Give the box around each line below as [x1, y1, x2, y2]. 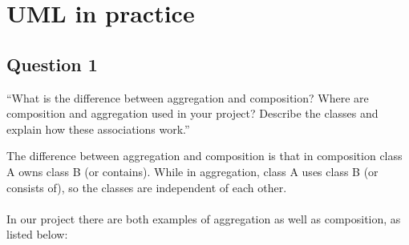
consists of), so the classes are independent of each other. [6, 179, 287, 195]
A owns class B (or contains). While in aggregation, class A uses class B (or [6, 163, 379, 179]
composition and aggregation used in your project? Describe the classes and [6, 105, 379, 122]
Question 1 [6, 51, 98, 76]
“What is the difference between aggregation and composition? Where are [6, 89, 369, 106]
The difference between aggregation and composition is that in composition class [6, 147, 403, 164]
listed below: [6, 226, 68, 243]
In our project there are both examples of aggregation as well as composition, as [6, 210, 401, 227]
